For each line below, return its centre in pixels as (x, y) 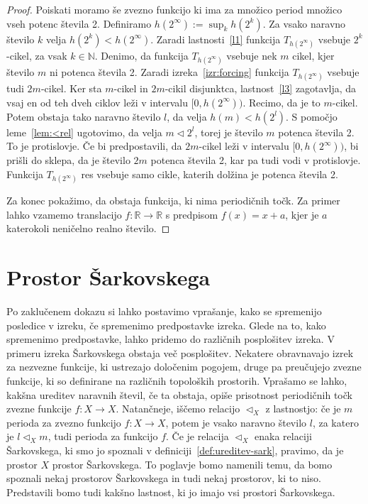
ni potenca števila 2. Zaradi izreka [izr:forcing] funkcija (169, 71)
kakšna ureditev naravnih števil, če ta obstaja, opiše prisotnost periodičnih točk (179, 394)
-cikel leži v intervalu (244, 146)
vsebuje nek (252, 55)
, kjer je (302, 214)
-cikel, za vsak (37, 55)
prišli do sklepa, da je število (68, 160)
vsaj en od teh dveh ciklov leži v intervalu (97, 102)
